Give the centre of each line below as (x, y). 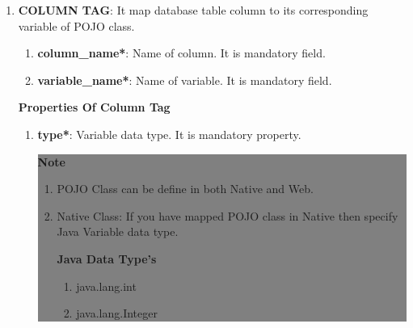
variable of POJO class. (76, 25)
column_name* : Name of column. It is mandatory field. (181, 53)
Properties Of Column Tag (94, 107)
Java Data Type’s (107, 258)
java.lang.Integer (117, 313)
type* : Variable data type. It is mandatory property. (169, 134)
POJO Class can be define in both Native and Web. (185, 189)
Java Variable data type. (118, 231)
